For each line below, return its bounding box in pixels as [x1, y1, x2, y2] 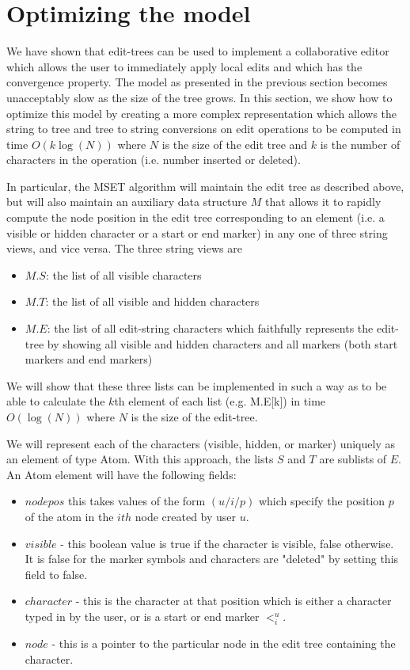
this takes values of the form [67, 493, 206, 509]
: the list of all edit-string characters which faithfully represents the [47, 320, 374, 337]
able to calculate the [6, 393, 105, 409]
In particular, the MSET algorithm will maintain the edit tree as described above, [6, 177, 404, 194]
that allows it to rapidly [264, 193, 382, 210]
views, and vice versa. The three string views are [6, 240, 242, 257]
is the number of [320, 135, 401, 152]
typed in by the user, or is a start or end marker [25, 607, 260, 624]
